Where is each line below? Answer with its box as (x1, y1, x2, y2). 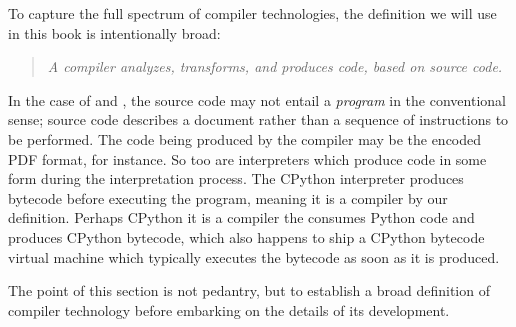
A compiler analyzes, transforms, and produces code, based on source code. (47, 56, 503, 77)
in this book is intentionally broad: (8, 22, 221, 43)
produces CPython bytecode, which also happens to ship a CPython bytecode (8, 226, 485, 247)
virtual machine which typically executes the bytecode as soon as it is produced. (8, 246, 500, 267)
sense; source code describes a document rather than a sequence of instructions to (8, 109, 509, 130)
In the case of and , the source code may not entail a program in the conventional (8, 89, 506, 110)
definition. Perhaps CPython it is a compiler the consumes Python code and (8, 207, 475, 228)
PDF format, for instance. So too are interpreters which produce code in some (8, 148, 487, 169)
